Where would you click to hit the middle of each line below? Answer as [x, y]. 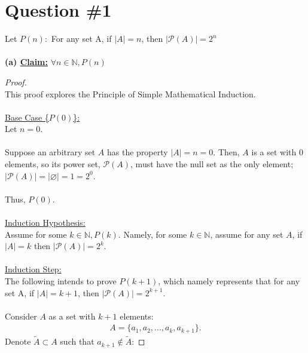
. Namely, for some [153, 234]
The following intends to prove [61, 281]
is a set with [274, 152]
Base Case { [27, 117]
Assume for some [36, 234]
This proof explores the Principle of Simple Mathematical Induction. [130, 93]
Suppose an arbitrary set [50, 152]
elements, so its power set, [53, 164]
